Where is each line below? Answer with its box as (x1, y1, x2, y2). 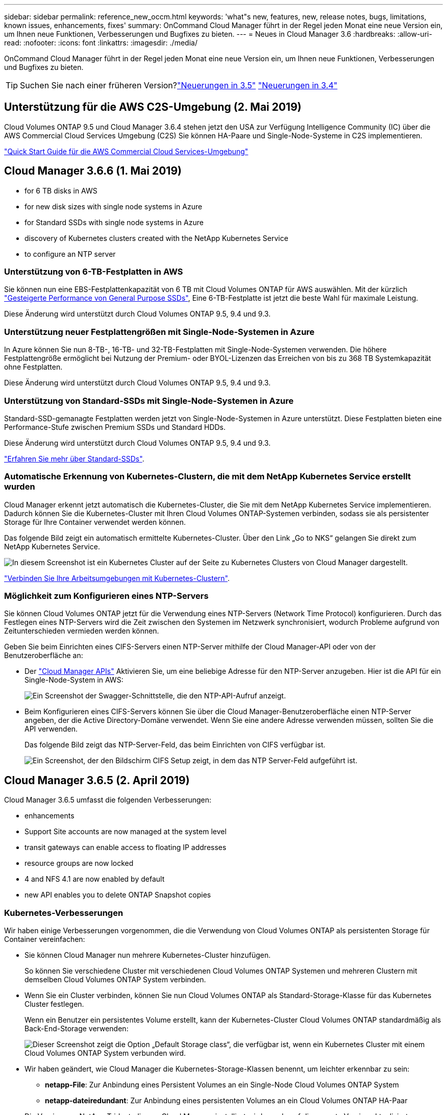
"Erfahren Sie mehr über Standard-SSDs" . (4, 454, 144, 463)
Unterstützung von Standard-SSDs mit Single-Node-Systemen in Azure (4, 395, 294, 406)
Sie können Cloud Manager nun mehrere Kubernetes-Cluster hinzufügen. (24, 951, 271, 960)
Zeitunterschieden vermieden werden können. (4, 626, 159, 636)
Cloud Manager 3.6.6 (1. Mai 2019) (4, 164, 182, 178)
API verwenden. (24, 724, 78, 734)
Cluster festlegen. (24, 1000, 84, 1009)
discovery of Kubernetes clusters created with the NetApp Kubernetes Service (24, 233, 288, 243)
